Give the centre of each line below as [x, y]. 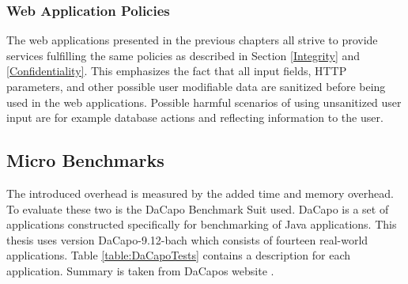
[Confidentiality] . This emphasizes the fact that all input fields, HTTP [177, 71]
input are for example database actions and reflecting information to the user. [195, 117]
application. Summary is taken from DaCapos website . [140, 270]
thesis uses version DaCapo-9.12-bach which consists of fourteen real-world [187, 239]
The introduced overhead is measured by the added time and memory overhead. [200, 193]
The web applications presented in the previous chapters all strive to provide [192, 40]
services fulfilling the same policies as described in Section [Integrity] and [183, 55]
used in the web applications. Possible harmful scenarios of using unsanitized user [204, 102]
